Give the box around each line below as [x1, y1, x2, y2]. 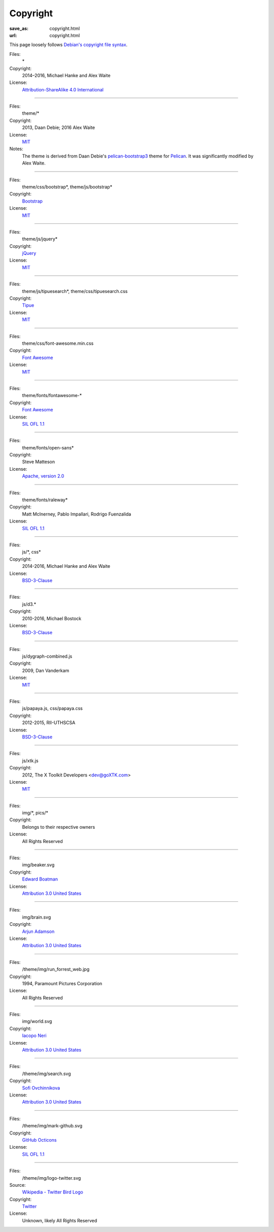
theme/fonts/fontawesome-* [22, 393, 82, 399]
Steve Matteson [22, 459, 55, 465]
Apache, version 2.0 [22, 473, 64, 479]
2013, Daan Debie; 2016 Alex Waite [22, 124, 95, 131]
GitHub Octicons [22, 1137, 57, 1143]
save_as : [9, 25, 29, 31]
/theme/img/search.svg [22, 1071, 71, 1077]
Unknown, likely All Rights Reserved [22, 1217, 97, 1223]
